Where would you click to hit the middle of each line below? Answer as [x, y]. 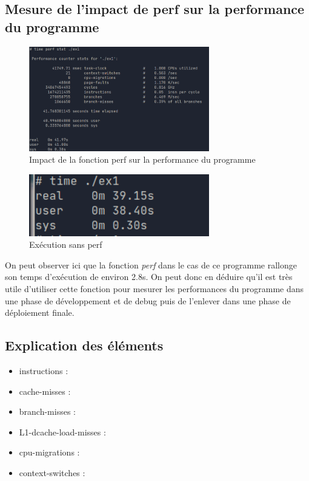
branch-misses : [47, 411]
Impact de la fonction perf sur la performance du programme [142, 159]
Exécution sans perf [66, 244]
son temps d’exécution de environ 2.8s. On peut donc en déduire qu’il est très [149, 277]
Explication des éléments [84, 345]
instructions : [44, 370]
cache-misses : [45, 391]
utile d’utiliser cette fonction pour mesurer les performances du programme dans [154, 288]
